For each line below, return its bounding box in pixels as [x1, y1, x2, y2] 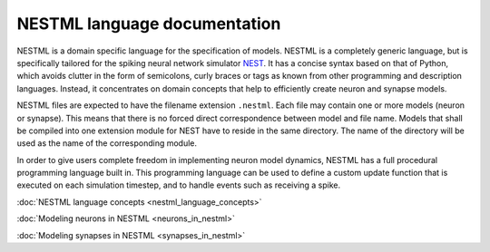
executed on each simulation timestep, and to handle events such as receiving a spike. [16, 179, 340, 190]
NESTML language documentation [16, 14, 281, 34]
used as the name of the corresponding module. [16, 138, 198, 149]
